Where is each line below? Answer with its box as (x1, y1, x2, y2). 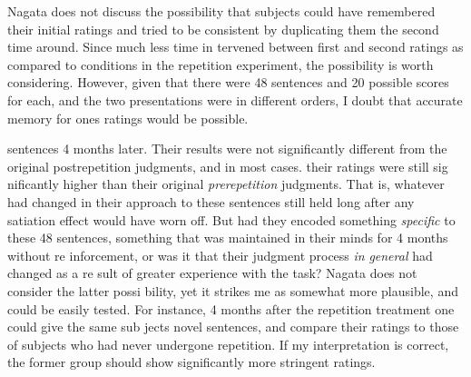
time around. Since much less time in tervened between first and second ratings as (7, 37, 464, 56)
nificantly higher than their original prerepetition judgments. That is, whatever (7, 174, 445, 193)
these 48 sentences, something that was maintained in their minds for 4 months (7, 228, 448, 247)
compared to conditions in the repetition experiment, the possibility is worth (7, 55, 434, 74)
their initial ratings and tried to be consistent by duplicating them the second (7, 19, 439, 38)
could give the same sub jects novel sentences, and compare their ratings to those (7, 317, 459, 336)
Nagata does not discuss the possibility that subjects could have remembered (7, 2, 436, 20)
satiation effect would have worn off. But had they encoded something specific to (7, 210, 456, 229)
